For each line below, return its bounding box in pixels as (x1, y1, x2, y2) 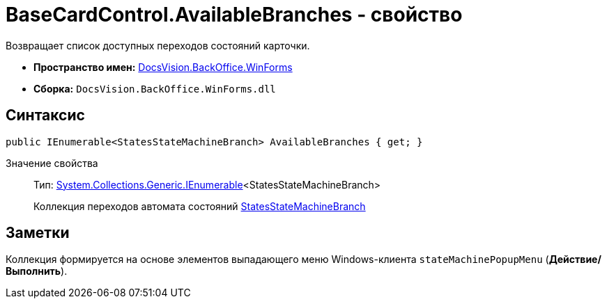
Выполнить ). (6, 265, 68, 278)
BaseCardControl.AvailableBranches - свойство (6, 3, 463, 26)
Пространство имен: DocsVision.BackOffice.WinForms (33, 61, 293, 73)
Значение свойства (6, 157, 98, 169)
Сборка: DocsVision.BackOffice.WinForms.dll (33, 82, 276, 95)
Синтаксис (6, 106, 85, 125)
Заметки (6, 224, 70, 242)
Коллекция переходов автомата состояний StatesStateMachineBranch (33, 200, 366, 212)
